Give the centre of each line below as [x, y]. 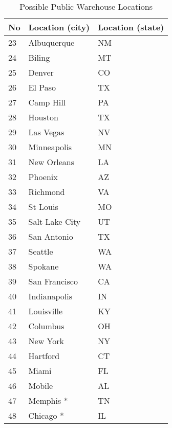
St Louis [43, 207]
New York [46, 341]
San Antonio [51, 236]
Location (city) [59, 27]
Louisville [46, 311]
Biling [39, 57]
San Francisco [53, 281]
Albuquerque [51, 42]
